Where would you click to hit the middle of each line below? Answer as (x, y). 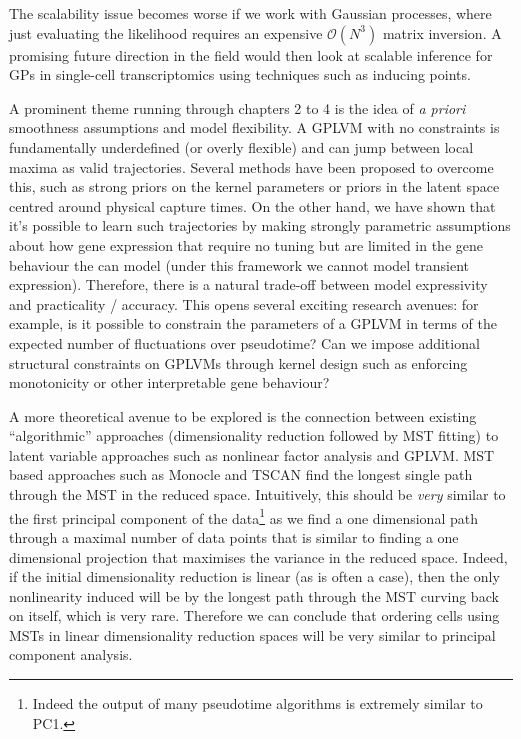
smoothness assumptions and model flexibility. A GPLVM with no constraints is (254, 127)
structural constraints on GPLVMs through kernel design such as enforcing (238, 362)
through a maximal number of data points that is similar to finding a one (234, 536)
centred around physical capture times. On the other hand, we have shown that (252, 205)
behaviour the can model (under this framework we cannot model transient (239, 264)
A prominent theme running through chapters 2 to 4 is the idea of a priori (237, 107)
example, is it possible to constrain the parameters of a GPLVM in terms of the (253, 323)
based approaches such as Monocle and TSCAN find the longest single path (241, 474)
